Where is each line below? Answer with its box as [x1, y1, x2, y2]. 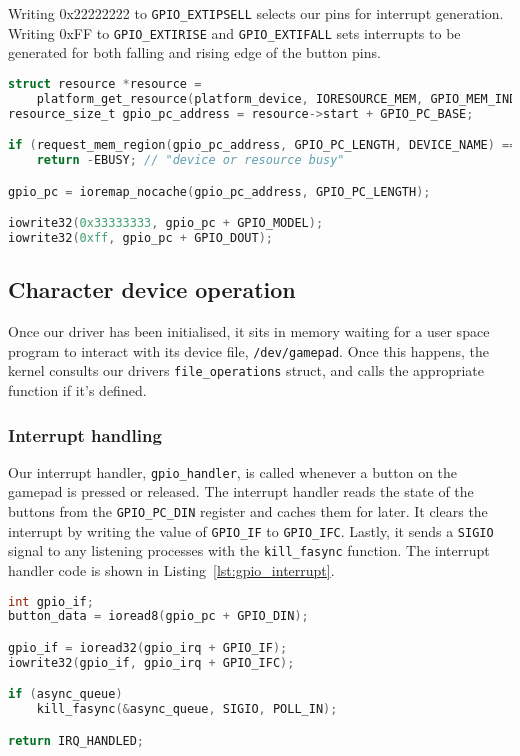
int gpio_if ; [8, 594, 94, 609]
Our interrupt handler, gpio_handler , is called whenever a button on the [8, 461, 458, 482]
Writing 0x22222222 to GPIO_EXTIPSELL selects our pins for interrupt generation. [8, 3, 504, 23]
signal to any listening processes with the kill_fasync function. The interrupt [8, 540, 490, 561]
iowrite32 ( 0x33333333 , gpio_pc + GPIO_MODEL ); [8, 216, 324, 231]
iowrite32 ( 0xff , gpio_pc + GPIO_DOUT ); [8, 231, 273, 245]
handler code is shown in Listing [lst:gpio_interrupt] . [8, 560, 335, 581]
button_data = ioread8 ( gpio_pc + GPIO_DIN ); [8, 609, 309, 624]
